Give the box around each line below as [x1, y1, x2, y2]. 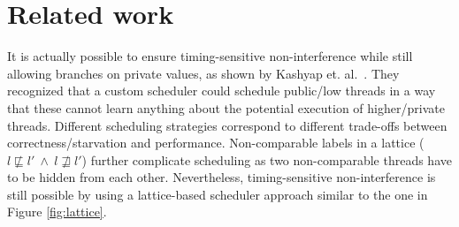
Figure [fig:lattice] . [7, 202, 107, 221]
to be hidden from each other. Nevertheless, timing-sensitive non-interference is [7, 168, 436, 186]
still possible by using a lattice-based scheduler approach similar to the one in [7, 185, 428, 203]
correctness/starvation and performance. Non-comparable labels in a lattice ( [7, 133, 425, 152]
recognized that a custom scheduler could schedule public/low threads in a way [7, 81, 436, 100]
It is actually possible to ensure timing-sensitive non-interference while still [7, 47, 413, 65]
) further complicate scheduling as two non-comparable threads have [81, 150, 452, 169]
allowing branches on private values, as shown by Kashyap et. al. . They [7, 64, 400, 82]
